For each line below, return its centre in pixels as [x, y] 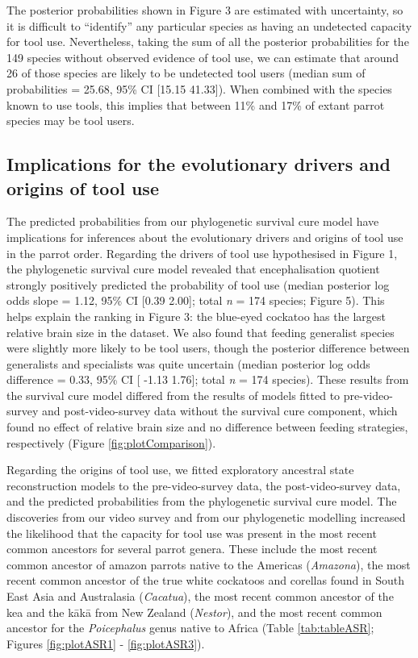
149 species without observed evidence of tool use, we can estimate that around [203, 57]
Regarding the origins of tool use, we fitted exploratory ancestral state [180, 470]
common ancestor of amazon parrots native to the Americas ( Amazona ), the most [209, 564]
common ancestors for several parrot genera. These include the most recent [192, 549]
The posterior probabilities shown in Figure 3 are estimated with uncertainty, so [205, 10]
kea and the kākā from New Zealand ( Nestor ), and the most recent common [194, 612]
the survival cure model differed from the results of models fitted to [173, 395]
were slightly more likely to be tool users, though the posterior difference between [208, 348]
